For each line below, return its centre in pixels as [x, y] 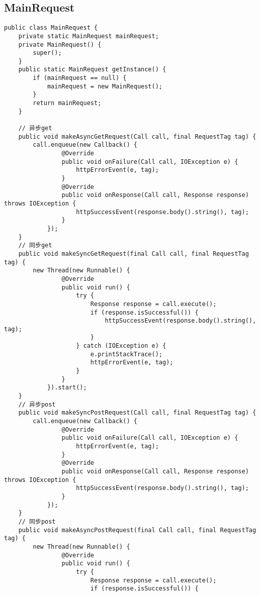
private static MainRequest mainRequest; [89, 36]
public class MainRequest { [51, 28]
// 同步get [35, 245]
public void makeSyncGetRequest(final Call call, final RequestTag [134, 254]
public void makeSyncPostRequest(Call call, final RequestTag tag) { [137, 413]
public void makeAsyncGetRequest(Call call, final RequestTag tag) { [137, 136]
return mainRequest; [67, 103]
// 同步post [37, 521]
